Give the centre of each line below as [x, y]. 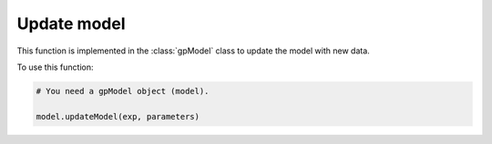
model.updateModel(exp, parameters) [118, 116]
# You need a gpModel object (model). [123, 91]
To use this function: [56, 67]
